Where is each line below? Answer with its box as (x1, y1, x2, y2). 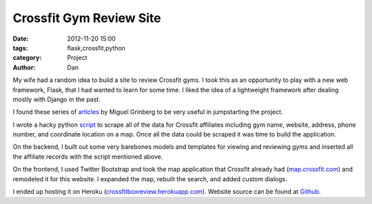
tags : (12, 43, 28, 52)
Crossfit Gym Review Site (12, 10, 161, 25)
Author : (12, 63, 36, 72)
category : (12, 54, 42, 62)
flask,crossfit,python (67, 43, 125, 52)
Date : (12, 34, 29, 43)
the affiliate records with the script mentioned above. (12, 152, 163, 161)
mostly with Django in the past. (12, 95, 101, 103)
